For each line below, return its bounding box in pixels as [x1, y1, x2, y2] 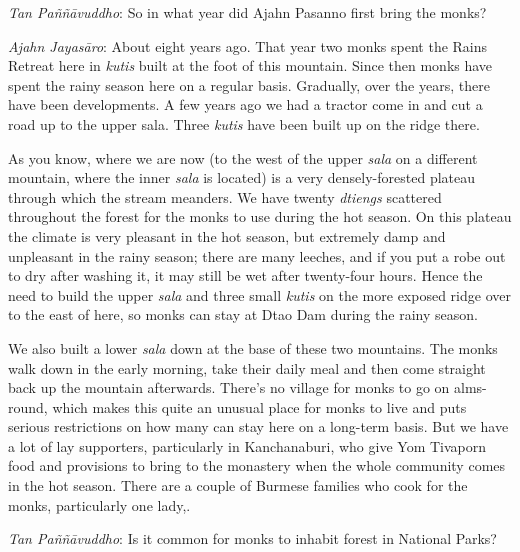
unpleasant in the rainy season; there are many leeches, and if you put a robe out [8, 245, 506, 266]
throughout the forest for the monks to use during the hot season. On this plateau [8, 206, 512, 227]
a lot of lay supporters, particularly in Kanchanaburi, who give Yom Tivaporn [8, 435, 487, 456]
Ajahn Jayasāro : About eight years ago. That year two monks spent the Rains [8, 35, 488, 56]
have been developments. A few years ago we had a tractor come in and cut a [8, 94, 483, 115]
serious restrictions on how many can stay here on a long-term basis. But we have [8, 416, 509, 437]
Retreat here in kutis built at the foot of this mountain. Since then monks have [8, 55, 493, 76]
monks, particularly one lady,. [8, 494, 191, 515]
